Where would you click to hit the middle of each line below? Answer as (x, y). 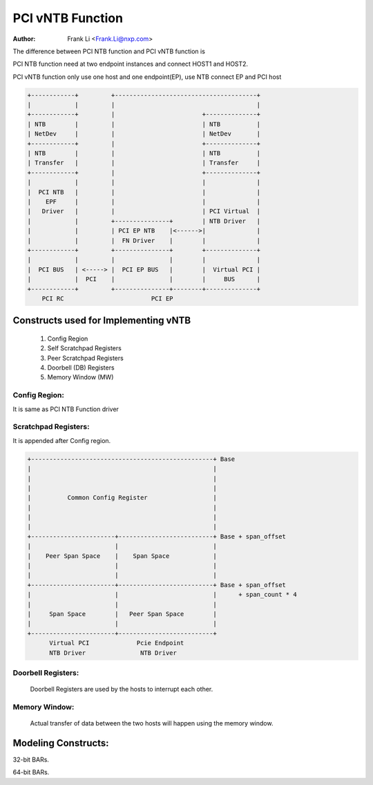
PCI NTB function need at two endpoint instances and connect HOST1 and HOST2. (131, 64)
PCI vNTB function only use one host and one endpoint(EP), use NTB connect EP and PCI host (147, 77)
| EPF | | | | (144, 202)
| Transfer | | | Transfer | (144, 163)
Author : (24, 39)
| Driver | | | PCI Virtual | (144, 211)
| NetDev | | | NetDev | (144, 134)
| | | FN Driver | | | (144, 240)
